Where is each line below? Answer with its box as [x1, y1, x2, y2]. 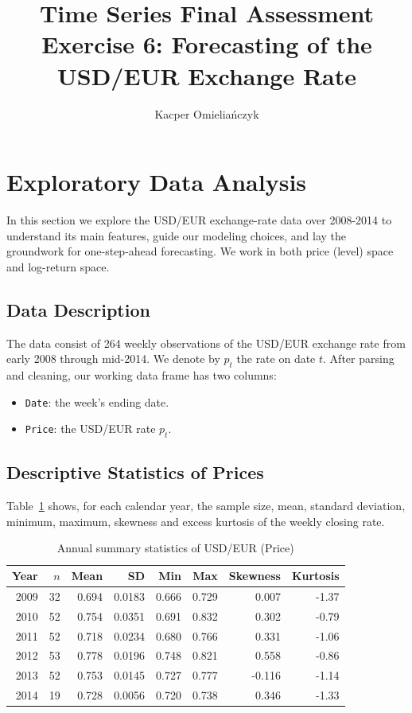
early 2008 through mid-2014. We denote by [6, 350, 220, 367]
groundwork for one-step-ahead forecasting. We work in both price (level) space [6, 243, 394, 259]
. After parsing [323, 350, 395, 367]
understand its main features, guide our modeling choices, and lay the [6, 227, 347, 244]
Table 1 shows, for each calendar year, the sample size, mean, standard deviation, [6, 497, 406, 514]
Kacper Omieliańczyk [154, 105, 259, 122]
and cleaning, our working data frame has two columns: [6, 367, 277, 383]
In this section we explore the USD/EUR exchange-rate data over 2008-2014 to [6, 212, 392, 228]
